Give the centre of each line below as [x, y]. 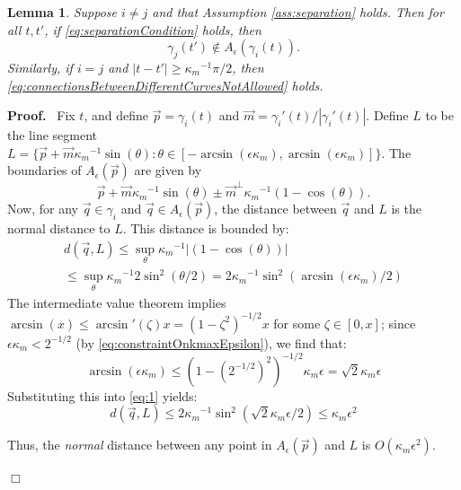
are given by [168, 170]
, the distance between [275, 209]
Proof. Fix [41, 115]
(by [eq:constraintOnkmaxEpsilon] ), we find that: [211, 342]
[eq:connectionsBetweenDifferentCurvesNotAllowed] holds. [165, 85]
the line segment [53, 135]
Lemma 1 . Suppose [62, 12]
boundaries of [44, 170]
